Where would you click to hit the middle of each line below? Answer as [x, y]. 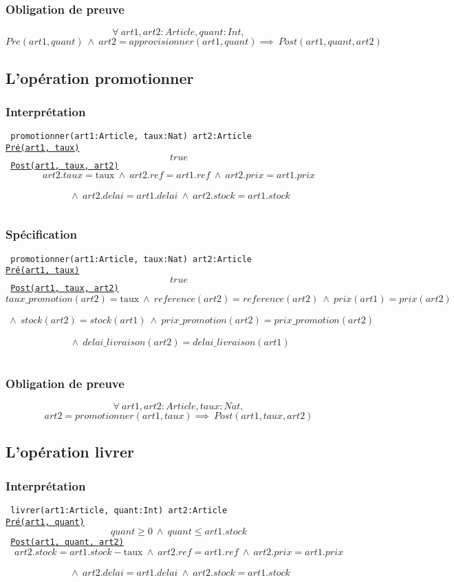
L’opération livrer [70, 452]
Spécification [41, 234]
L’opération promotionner [100, 77]
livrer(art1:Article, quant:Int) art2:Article [119, 510]
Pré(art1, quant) [45, 522]
